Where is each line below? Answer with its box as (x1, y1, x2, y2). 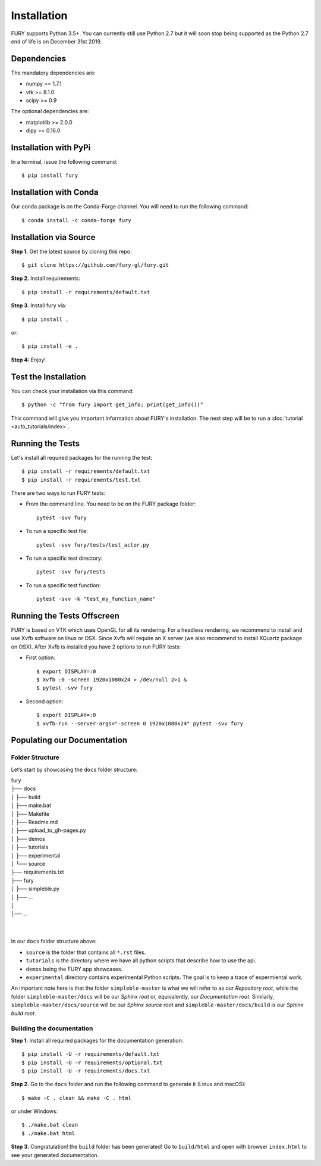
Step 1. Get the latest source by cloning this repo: (11, 248, 132, 255)
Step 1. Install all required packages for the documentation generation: (11, 1037, 184, 1044)
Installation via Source (11, 232, 96, 242)
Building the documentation (11, 1024, 93, 1033)
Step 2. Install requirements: (11, 275, 80, 282)
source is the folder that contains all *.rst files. (26, 949, 146, 956)
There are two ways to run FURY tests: (11, 489, 106, 497)
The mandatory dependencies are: (11, 69, 96, 76)
